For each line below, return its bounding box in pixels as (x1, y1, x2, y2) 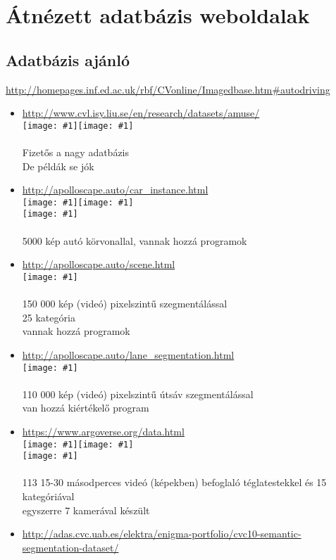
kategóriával (22, 489, 75, 504)
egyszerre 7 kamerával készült (22, 502, 150, 517)
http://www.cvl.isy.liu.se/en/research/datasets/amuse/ (22, 106, 260, 120)
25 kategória (22, 310, 75, 324)
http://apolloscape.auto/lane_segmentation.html (22, 347, 235, 362)
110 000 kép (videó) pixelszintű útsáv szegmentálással (22, 386, 254, 401)
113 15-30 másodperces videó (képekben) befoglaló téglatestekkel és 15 (22, 475, 327, 490)
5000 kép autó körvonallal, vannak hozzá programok (22, 233, 247, 248)
